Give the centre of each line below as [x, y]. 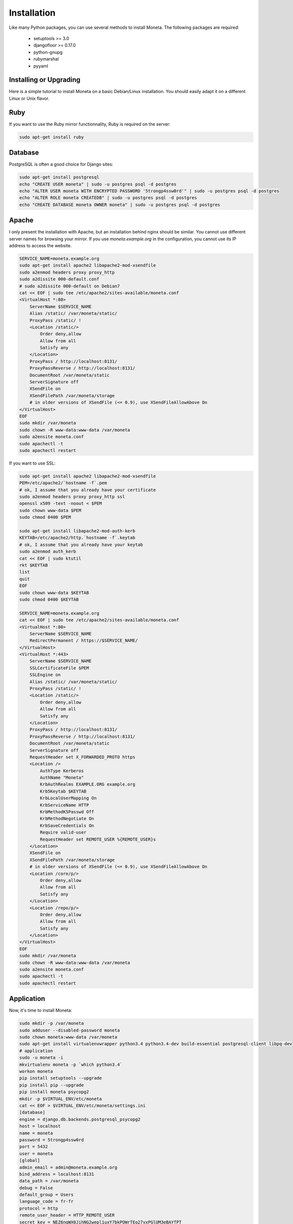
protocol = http [39, 1208]
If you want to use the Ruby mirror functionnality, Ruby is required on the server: [90, 124]
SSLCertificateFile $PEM [59, 668]
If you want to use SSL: [32, 463]
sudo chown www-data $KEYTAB [54, 593]
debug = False [36, 1188]
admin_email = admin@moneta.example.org [68, 1167]
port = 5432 [34, 1147]
